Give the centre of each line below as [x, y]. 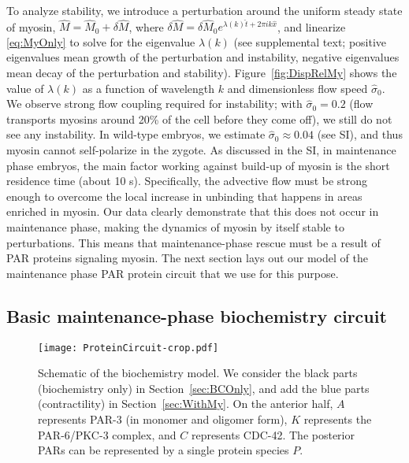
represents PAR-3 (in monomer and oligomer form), [163, 419]
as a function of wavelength [149, 88]
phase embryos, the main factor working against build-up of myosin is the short [198, 165]
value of [25, 88]
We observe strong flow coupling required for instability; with [154, 104]
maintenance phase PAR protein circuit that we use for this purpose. [173, 273]
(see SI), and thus [360, 134]
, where [146, 26]
